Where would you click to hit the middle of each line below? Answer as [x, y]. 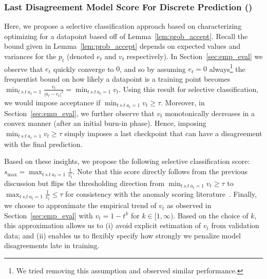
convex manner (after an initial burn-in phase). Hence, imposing [105, 123]
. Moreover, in [183, 102]
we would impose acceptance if [52, 102]
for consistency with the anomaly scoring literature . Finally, [161, 193]
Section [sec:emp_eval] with [49, 215]
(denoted [80, 56]
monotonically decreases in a [210, 113]
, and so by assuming [153, 69]
